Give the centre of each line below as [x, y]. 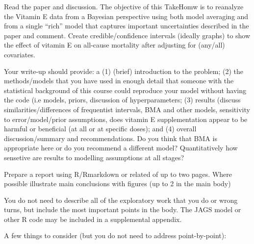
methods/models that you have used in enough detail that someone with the [119, 81]
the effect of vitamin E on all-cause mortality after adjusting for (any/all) [114, 45]
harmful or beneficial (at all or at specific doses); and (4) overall [100, 129]
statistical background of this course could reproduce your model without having [125, 90]
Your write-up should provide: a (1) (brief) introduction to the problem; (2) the [124, 71]
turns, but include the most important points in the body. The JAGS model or [123, 209]
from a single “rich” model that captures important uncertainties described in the [127, 26]
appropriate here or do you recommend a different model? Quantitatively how [121, 148]
